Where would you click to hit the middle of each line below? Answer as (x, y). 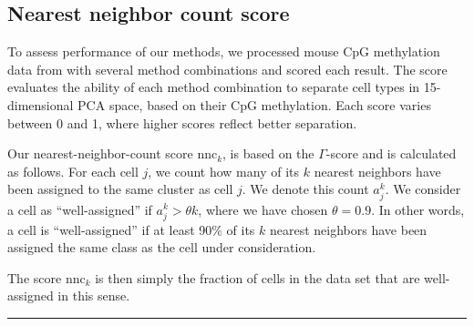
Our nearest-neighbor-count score (100, 153)
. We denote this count (305, 189)
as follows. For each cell (73, 171)
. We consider (423, 189)
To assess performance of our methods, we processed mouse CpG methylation (224, 51)
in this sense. (94, 295)
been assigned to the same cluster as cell (120, 189)
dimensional (41, 104)
